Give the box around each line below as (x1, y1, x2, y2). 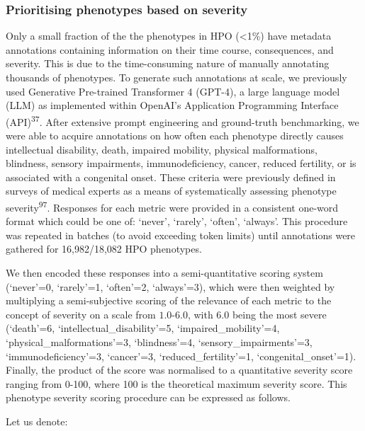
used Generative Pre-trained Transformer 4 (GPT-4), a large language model (6, 84, 340, 98)
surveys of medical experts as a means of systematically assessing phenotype (6, 183, 337, 198)
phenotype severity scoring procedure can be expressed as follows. (6, 390, 291, 405)
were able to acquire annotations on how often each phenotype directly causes (6, 128, 344, 143)
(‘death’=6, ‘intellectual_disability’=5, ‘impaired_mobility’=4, (6, 321, 280, 335)
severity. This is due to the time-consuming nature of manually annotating (6, 56, 330, 71)
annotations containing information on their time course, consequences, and (6, 42, 334, 57)
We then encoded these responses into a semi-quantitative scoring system (6, 265, 323, 280)
